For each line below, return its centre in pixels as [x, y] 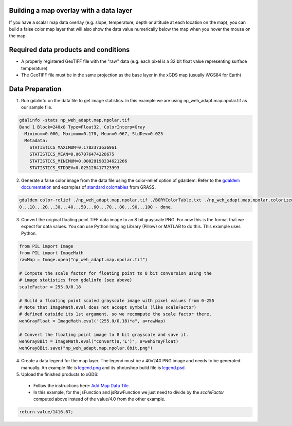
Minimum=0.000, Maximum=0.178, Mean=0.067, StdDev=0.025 [94, 134]
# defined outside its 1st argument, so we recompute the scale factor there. [115, 314]
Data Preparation [35, 89]
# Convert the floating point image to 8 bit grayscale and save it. [104, 335]
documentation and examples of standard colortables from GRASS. [88, 187]
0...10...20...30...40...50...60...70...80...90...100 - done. [96, 207]
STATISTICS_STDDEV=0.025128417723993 [74, 168]
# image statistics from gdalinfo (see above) [76, 280]
